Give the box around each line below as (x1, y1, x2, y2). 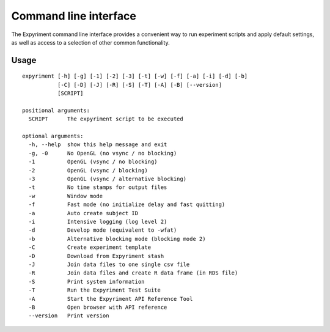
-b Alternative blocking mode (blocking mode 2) (28, 235, 206, 242)
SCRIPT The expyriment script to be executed (28, 116, 183, 122)
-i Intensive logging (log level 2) (28, 218, 167, 225)
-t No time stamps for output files (28, 184, 167, 191)
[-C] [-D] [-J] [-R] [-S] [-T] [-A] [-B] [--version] (57, 81, 222, 88)
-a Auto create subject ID (28, 210, 139, 216)
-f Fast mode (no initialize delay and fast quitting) (28, 201, 226, 208)
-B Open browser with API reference (28, 303, 167, 311)
